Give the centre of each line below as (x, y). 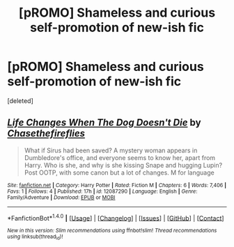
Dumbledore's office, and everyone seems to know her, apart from (120, 157)
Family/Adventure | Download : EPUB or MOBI (61, 197)
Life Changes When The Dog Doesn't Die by (104, 123)
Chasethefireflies (46, 134)
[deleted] (20, 101)
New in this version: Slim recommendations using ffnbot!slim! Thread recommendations (112, 231)
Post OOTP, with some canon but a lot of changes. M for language (119, 173)
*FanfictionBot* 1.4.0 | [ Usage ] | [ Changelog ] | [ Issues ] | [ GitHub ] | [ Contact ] (116, 217)
